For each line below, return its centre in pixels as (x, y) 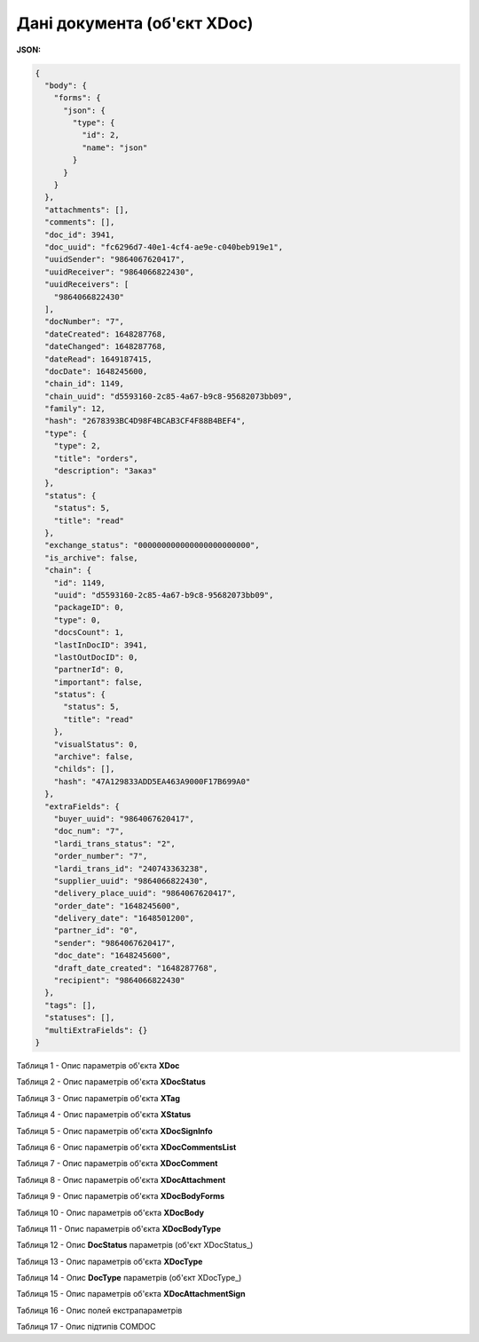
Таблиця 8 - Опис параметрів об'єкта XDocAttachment (121, 1179)
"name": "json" (114, 147)
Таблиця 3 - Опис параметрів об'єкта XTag (98, 1098)
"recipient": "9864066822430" (119, 981)
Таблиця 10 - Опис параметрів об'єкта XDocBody (110, 1212)
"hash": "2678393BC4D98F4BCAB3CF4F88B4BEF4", (145, 421)
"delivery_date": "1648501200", (124, 918)
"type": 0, (77, 620)
